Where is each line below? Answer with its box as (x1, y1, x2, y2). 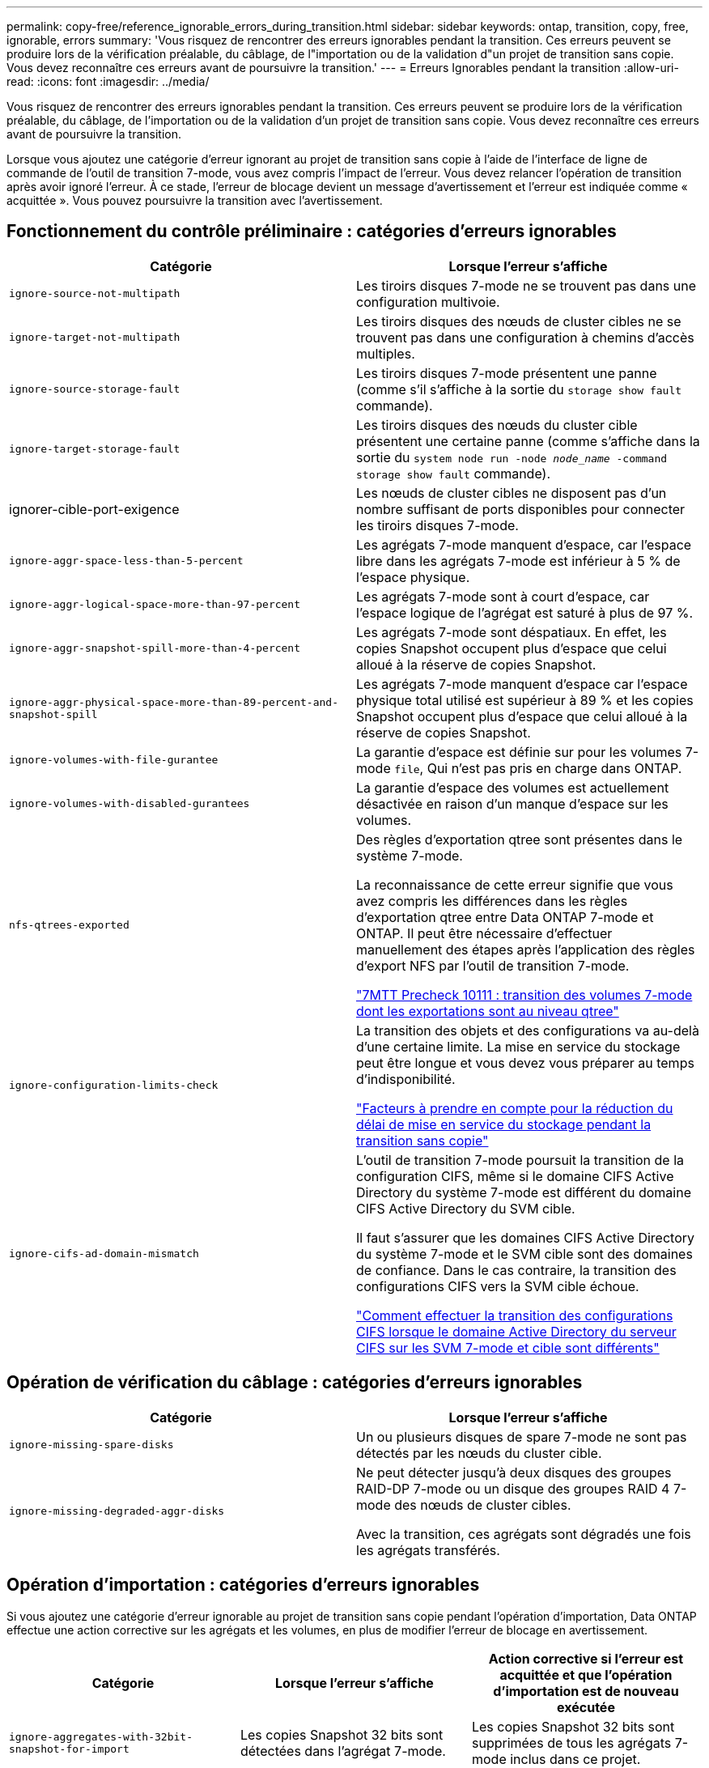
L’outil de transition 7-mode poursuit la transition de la (356, 1151, 684, 1168)
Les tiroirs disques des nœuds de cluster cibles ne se (356, 312, 681, 329)
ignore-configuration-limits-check (9, 1079, 219, 1092)
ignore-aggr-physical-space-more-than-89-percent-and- (9, 695, 338, 708)
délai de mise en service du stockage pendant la (356, 1116, 652, 1133)
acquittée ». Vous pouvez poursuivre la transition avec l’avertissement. (6, 193, 383, 207)
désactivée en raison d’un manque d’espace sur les (356, 795, 669, 812)
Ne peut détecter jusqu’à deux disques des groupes (356, 1464, 672, 1481)
